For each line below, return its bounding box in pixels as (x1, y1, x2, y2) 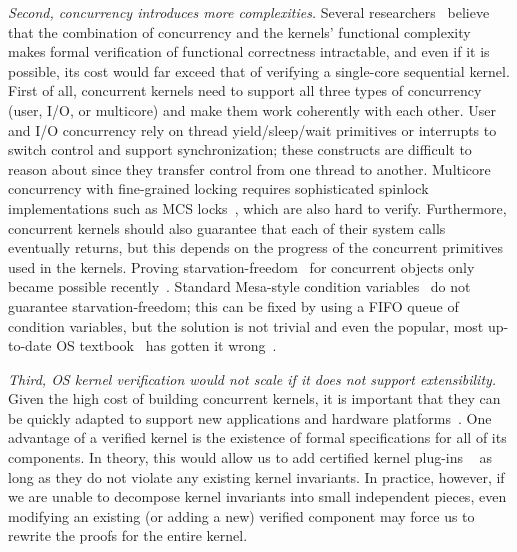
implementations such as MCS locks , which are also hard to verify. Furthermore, (8, 197, 507, 218)
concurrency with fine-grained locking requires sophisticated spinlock (8, 178, 429, 199)
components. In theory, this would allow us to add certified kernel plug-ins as (8, 447, 492, 468)
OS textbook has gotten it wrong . (56, 335, 277, 356)
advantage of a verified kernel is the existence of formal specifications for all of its (8, 427, 507, 448)
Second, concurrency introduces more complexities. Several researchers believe (8, 2, 490, 22)
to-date (8, 335, 52, 356)
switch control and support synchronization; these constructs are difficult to (8, 139, 472, 160)
